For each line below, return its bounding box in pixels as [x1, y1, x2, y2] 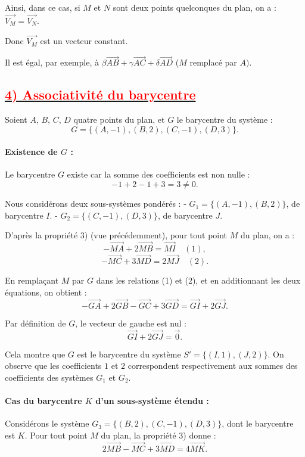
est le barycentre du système [77, 347, 181, 360]
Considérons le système [5, 417, 89, 430]
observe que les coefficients [5, 359, 102, 372]
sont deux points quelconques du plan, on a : [113, 1, 276, 13]
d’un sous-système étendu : [95, 394, 209, 406]
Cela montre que [5, 347, 66, 360]
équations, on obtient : [5, 285, 87, 298]
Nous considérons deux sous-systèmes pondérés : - [5, 197, 186, 210]
